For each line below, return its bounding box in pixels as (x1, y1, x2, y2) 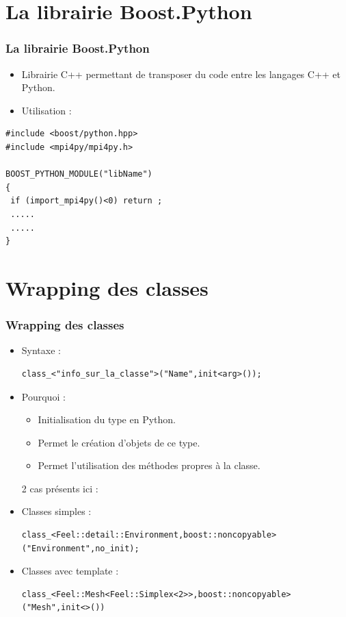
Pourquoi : (21, 389, 66, 403)
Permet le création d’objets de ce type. (38, 435, 200, 449)
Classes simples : (21, 504, 92, 518)
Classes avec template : (21, 564, 119, 578)
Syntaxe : (21, 343, 61, 357)
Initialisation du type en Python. (38, 412, 176, 427)
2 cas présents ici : (21, 481, 98, 495)
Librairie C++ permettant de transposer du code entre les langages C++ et (21, 66, 341, 81)
